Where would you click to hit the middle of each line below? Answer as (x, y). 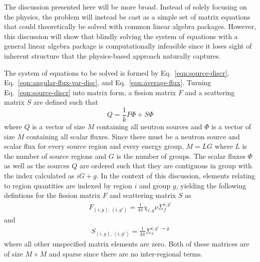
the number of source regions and (55, 156)
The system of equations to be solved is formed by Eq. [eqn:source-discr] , (117, 72)
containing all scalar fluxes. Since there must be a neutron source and (133, 136)
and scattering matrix (143, 195)
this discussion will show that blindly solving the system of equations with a (121, 36)
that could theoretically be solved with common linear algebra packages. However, (130, 26)
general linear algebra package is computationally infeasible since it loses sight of (128, 46)
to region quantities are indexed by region (68, 185)
